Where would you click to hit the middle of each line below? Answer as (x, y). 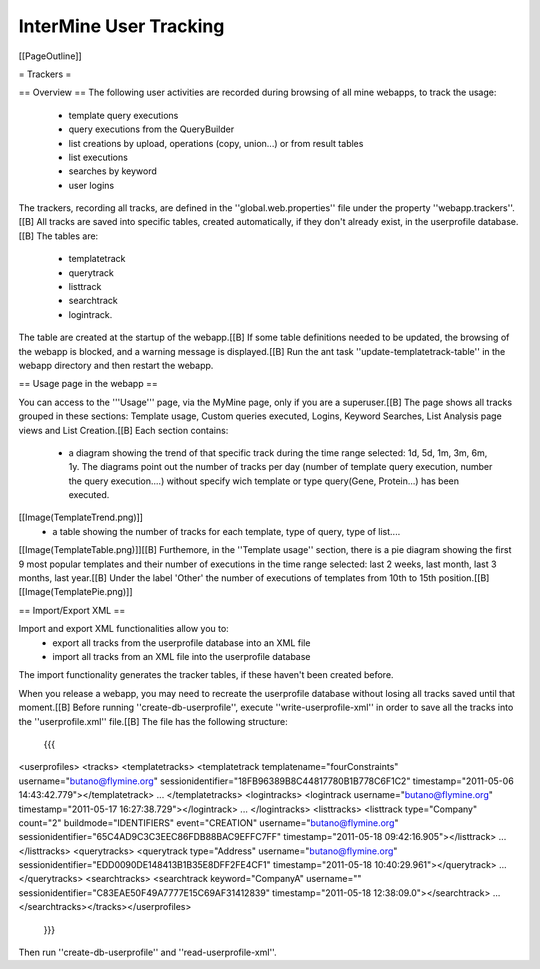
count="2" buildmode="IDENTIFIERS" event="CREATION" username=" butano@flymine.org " (208, 822)
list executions (98, 157)
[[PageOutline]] (50, 56)
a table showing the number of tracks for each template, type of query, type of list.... (226, 531)
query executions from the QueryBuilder (151, 129)
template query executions (123, 115)
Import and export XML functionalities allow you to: (123, 629)
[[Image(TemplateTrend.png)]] (81, 517)
